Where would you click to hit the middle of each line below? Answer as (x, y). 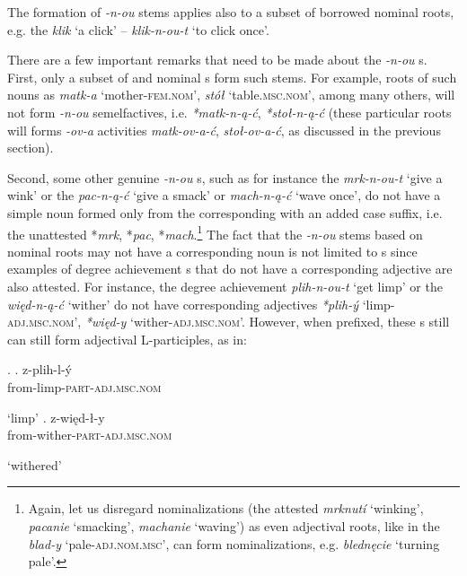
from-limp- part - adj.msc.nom (84, 386)
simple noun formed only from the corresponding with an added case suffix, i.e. (225, 212)
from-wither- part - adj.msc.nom (90, 435)
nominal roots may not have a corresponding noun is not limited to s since (212, 251)
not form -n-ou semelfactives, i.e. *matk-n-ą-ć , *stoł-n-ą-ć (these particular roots (229, 112)
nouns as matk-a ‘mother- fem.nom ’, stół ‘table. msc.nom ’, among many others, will (231, 95)
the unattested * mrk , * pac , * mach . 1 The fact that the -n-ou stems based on (215, 232)
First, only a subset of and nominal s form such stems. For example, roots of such (232, 77)
